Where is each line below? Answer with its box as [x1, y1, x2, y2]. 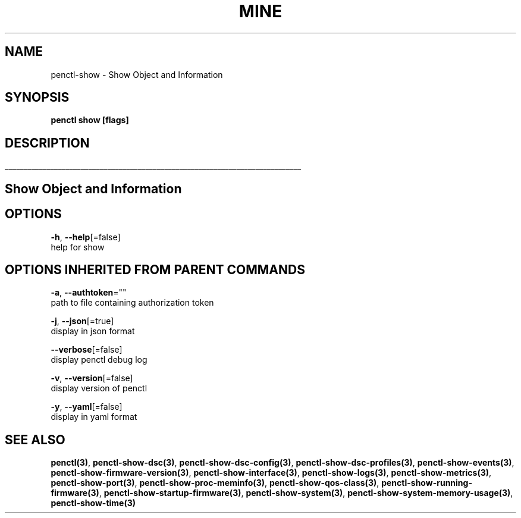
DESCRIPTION [5, 135, 90, 150]
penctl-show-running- [381, 478, 472, 488]
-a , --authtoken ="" [51, 287, 127, 298]
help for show [51, 241, 105, 252]
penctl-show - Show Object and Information [51, 69, 223, 80]
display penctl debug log [51, 354, 147, 365]
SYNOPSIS [5, 90, 70, 105]
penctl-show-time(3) [51, 498, 136, 508]
